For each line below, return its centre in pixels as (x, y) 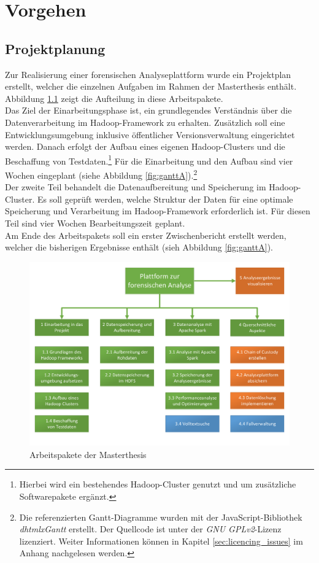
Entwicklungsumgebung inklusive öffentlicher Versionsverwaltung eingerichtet (150, 134)
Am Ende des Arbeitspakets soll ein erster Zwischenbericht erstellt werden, (146, 235)
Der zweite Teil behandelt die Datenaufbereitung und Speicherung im (136, 187)
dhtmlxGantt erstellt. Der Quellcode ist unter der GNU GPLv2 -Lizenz (150, 529)
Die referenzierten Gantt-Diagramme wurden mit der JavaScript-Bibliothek (161, 517)
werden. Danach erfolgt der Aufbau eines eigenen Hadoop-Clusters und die (145, 146)
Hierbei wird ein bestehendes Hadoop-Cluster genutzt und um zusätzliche (158, 484)
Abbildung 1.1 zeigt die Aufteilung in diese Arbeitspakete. (114, 98)
